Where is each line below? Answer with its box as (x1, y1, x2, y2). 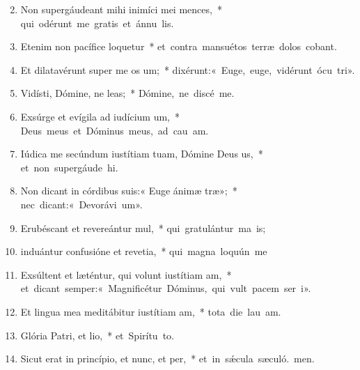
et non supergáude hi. (20, 160, 118, 174)
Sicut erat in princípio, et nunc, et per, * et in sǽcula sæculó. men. (20, 351, 315, 366)
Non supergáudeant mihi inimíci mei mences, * (20, 2, 222, 16)
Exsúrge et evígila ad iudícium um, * (20, 109, 180, 123)
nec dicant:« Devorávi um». (20, 196, 143, 211)
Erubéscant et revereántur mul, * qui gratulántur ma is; (20, 220, 266, 235)
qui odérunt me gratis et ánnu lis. (20, 15, 174, 30)
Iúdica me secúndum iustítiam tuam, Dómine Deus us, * (20, 146, 263, 161)
